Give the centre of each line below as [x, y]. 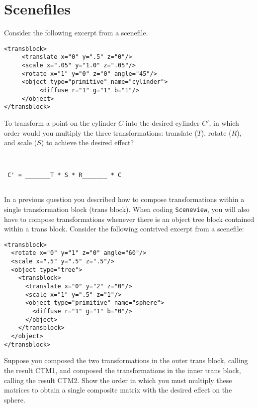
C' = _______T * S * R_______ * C [65, 175]
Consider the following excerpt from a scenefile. [76, 33]
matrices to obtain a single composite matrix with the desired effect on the [118, 390]
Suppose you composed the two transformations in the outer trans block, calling [126, 360]
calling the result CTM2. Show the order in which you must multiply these [118, 380]
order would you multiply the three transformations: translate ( [101, 132]
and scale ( [21, 142]
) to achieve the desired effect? [87, 142]
